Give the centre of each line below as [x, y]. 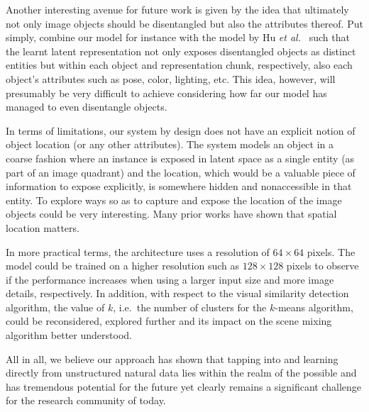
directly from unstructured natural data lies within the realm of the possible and [181, 373]
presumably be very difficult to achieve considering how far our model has [166, 93]
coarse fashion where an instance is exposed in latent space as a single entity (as [180, 158]
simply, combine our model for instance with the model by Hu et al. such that [178, 37]
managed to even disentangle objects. [87, 107]
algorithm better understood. [69, 335]
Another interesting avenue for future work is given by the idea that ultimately [177, 9]
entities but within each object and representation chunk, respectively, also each [179, 65]
